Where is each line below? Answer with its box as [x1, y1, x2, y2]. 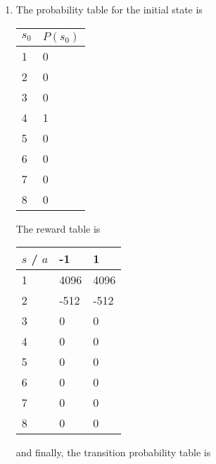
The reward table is [15, 221, 101, 236]
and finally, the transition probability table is [15, 445, 211, 460]
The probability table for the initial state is [15, 2, 203, 16]
